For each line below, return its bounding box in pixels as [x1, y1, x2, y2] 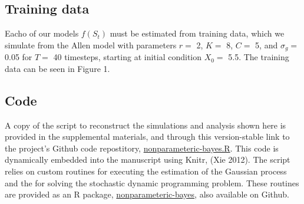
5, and [255, 38, 278, 51]
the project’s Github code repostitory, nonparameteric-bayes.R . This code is [5, 142, 279, 154]
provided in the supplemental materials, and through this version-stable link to [5, 130, 290, 143]
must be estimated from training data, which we [110, 27, 285, 40]
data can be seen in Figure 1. [5, 62, 110, 74]
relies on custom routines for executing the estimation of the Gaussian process [5, 165, 287, 177]
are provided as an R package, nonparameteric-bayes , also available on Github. [5, 188, 289, 200]
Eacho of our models [5, 27, 79, 40]
